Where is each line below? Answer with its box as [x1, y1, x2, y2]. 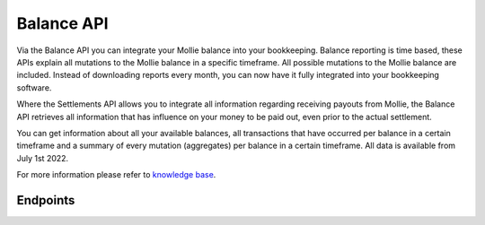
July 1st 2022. [16, 152, 69, 163]
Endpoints [16, 193, 75, 208]
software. [16, 82, 52, 93]
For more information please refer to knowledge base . [16, 169, 216, 180]
